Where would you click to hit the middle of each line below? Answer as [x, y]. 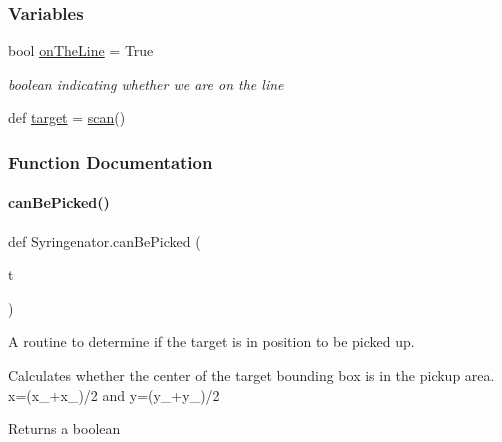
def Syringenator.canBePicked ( [104, 240]
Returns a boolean [64, 428]
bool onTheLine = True [81, 50]
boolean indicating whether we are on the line [146, 83]
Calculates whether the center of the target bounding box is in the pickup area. [251, 375]
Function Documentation [110, 161]
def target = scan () [67, 117]
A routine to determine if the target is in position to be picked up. [211, 341]
